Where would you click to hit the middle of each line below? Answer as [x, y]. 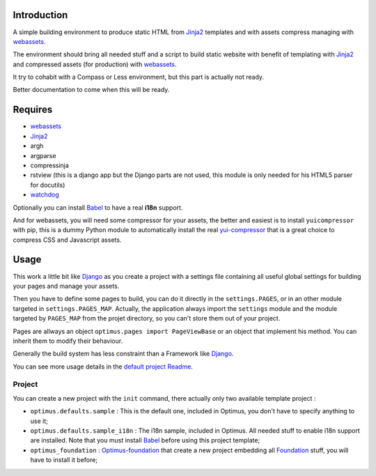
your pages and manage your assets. [66, 286]
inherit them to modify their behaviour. [68, 341]
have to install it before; [64, 460]
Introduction [40, 15]
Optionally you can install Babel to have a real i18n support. [98, 207]
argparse [43, 155]
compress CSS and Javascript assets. [67, 240]
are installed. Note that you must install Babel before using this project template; [145, 440]
